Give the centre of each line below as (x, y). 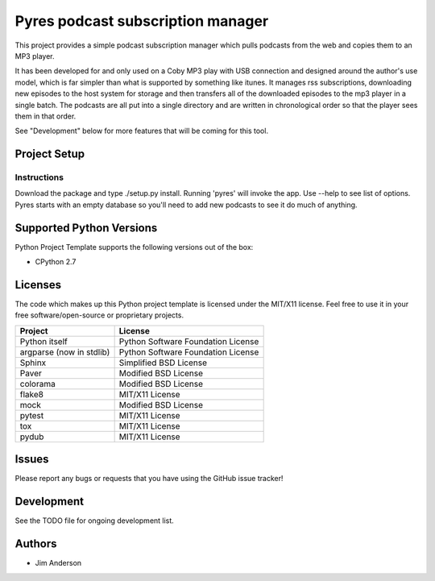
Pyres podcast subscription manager (142, 21)
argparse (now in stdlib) (65, 352)
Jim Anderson (58, 563)
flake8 (32, 394)
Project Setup (50, 154)
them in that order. (46, 116)
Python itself (43, 341)
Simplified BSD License (163, 363)
